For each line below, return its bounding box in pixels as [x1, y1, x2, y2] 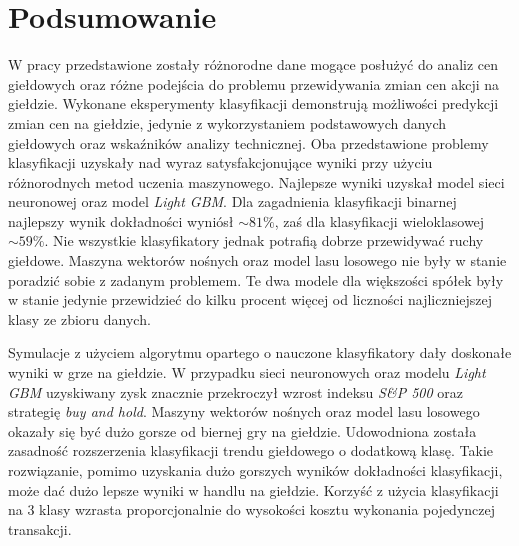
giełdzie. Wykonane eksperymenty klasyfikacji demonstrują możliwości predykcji [8, 93, 499, 114]
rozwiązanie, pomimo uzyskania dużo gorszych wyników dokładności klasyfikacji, [8, 460, 503, 480]
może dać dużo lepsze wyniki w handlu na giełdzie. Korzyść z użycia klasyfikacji [8, 479, 499, 500]
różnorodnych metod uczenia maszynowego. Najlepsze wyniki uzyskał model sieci [8, 171, 505, 192]
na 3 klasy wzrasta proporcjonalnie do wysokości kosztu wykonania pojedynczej [8, 499, 496, 520]
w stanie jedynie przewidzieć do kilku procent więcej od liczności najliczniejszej [8, 289, 493, 310]
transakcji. [8, 518, 72, 539]
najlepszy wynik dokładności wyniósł [8, 210, 234, 231]
